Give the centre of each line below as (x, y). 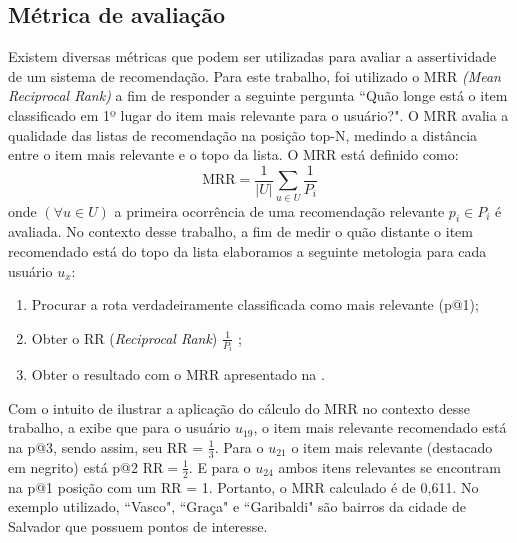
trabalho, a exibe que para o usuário (119, 427)
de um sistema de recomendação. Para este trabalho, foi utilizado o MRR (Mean (254, 75)
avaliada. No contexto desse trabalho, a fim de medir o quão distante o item (240, 231)
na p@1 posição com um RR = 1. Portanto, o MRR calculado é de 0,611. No (243, 486)
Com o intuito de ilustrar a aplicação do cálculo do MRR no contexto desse (239, 407)
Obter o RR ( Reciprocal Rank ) (124, 337)
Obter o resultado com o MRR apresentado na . (178, 374)
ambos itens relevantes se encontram (389, 466)
